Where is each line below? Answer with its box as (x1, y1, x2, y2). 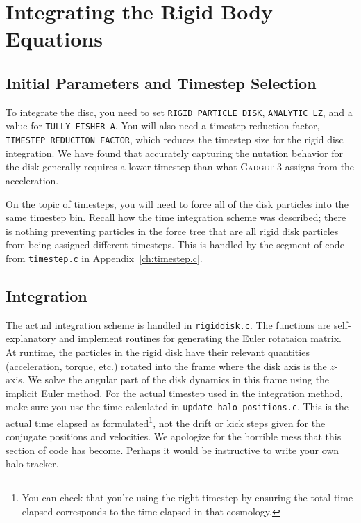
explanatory (6, 331, 56, 346)
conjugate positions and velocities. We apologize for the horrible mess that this (6, 429, 342, 444)
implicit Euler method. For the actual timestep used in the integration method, (6, 385, 343, 400)
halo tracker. (6, 456, 59, 471)
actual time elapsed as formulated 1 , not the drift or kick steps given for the (6, 414, 326, 430)
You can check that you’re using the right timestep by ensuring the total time (22, 490, 353, 505)
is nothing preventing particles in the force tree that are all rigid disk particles (6, 223, 339, 238)
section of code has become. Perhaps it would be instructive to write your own (6, 442, 339, 457)
